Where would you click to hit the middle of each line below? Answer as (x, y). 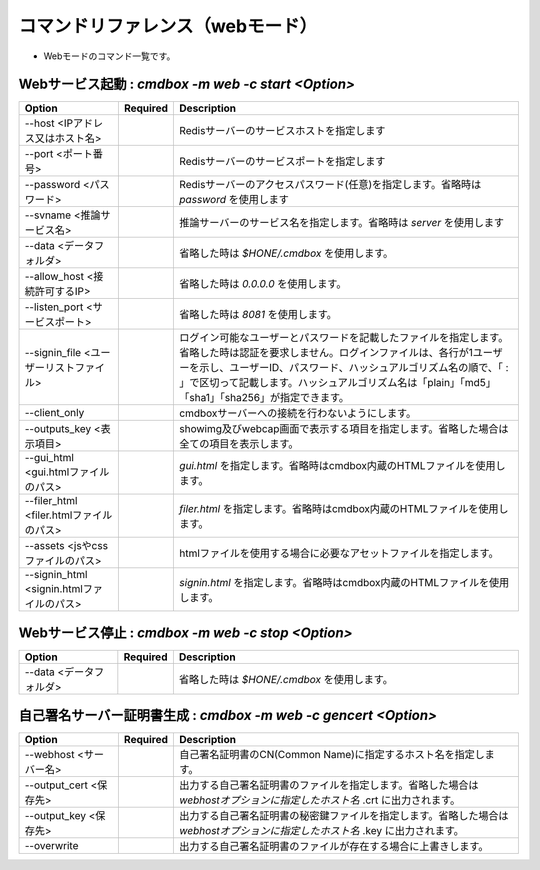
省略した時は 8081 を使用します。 (258, 315)
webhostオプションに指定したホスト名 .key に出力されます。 (322, 831)
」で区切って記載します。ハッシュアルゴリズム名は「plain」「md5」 (338, 383)
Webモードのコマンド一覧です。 (109, 56)
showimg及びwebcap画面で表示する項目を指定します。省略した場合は (344, 429)
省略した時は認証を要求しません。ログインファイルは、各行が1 (326, 353)
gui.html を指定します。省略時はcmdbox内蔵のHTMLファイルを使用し (342, 466)
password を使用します (234, 200)
